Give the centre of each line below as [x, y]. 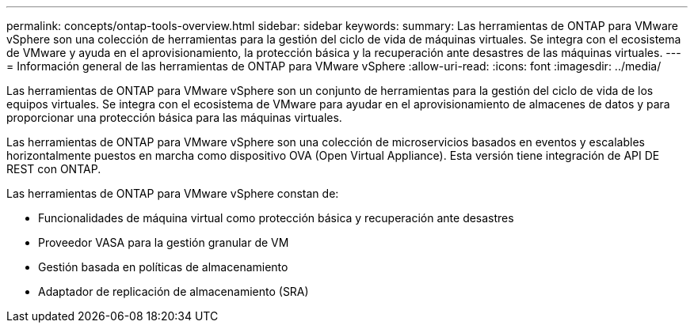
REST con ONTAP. [54, 169]
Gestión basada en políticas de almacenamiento [163, 267]
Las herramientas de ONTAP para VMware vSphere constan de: [173, 193]
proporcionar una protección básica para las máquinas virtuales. [174, 117]
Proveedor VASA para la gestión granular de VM [164, 242]
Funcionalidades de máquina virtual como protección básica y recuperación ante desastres [276, 218]
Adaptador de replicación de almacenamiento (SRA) [173, 291]
